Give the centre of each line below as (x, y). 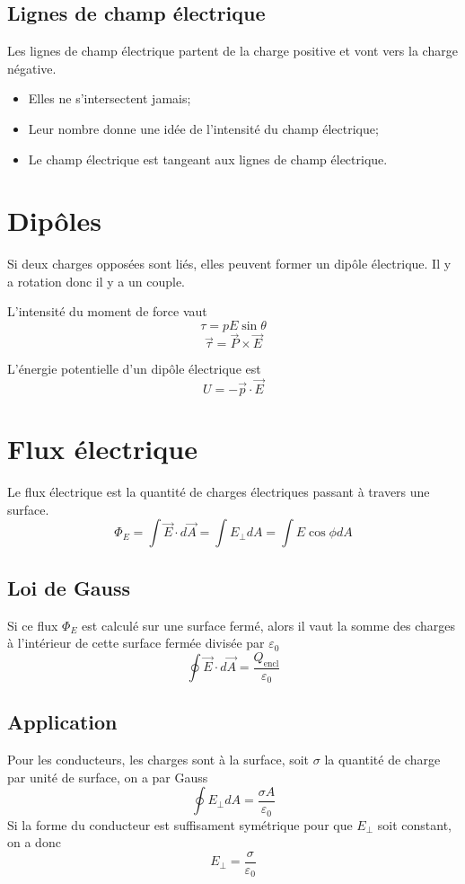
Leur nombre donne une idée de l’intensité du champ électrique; (203, 128)
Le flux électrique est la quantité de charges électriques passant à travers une (219, 492)
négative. (32, 68)
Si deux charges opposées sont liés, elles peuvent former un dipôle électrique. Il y (229, 264)
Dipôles (54, 221)
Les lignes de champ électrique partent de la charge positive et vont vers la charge (232, 51)
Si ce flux (33, 625)
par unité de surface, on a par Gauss (108, 777)
